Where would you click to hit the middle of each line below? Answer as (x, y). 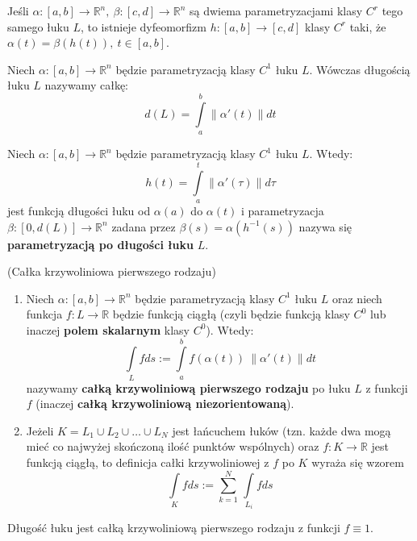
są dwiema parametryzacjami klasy (276, 10)
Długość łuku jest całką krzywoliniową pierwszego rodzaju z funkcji (174, 528)
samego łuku (38, 26)
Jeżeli (40, 430)
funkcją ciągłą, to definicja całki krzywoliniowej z (148, 462)
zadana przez (144, 226)
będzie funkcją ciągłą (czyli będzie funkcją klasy (231, 314)
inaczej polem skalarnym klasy (108, 329)
